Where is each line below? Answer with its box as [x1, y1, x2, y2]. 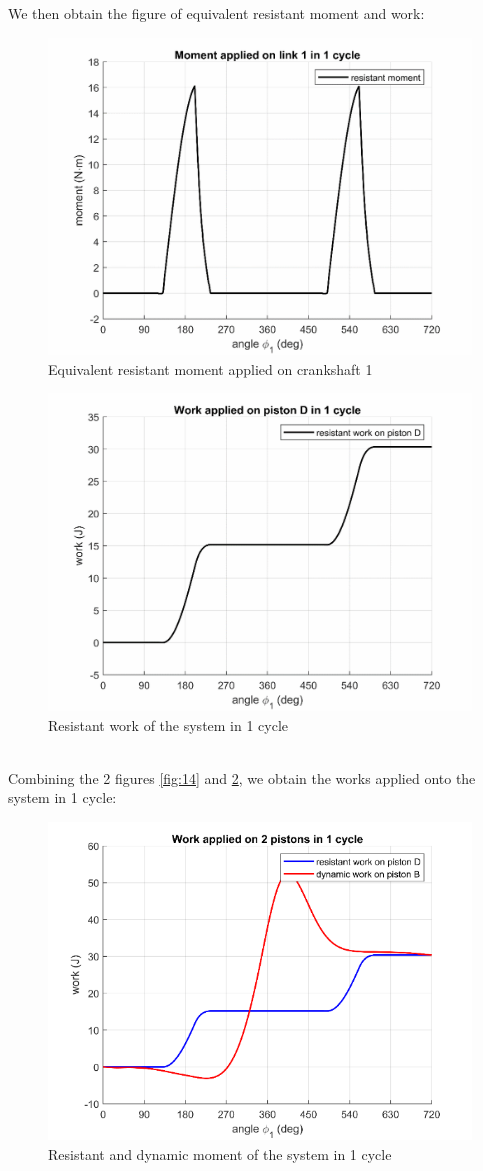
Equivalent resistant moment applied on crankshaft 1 [48, 358, 373, 379]
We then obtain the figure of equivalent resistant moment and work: [8, 3, 425, 23]
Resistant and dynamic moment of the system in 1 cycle [48, 1143, 392, 1164]
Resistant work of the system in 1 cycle [48, 714, 289, 735]
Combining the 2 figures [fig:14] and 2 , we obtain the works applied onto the [8, 767, 476, 788]
